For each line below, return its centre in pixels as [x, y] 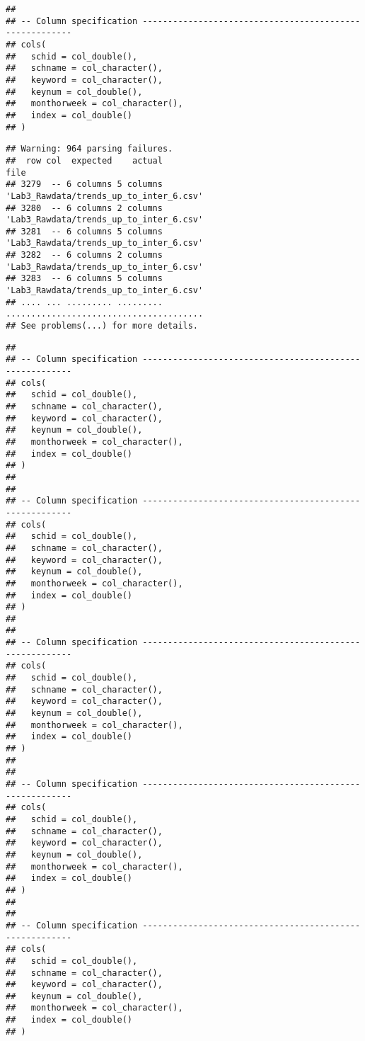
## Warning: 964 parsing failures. [89, 149]
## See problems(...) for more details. [102, 326]
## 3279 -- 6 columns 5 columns [84, 184]
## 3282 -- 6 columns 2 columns [84, 255]
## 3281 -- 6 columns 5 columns [84, 231]
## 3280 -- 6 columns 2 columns [84, 208]
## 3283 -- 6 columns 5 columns [84, 279]
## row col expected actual [84, 160]
